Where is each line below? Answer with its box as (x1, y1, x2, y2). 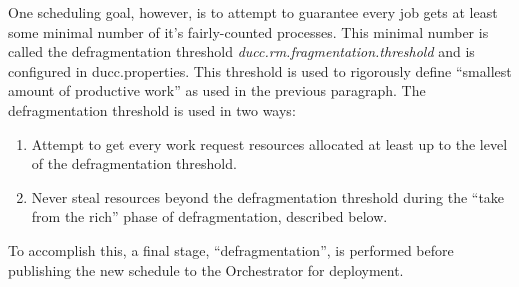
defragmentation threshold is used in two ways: (8, 99, 296, 120)
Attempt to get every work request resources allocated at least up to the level (31, 133, 508, 154)
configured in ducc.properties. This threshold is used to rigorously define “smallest (8, 60, 512, 81)
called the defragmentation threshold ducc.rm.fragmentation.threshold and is (8, 41, 475, 62)
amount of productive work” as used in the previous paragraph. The (8, 80, 426, 101)
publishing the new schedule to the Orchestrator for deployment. (8, 259, 404, 280)
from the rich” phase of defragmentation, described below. (31, 206, 388, 227)
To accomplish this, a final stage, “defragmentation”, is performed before (8, 239, 454, 260)
